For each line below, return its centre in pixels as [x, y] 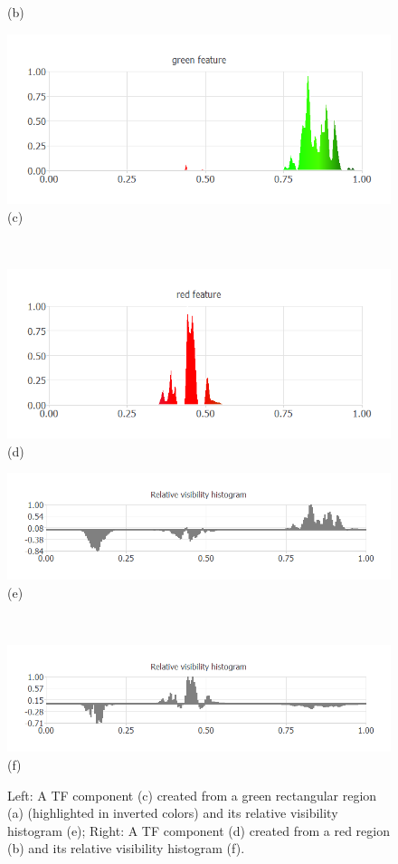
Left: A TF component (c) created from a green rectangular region [192, 795]
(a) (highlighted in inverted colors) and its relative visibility [173, 813]
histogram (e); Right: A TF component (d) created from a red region [199, 830]
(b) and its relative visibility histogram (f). [126, 848]
